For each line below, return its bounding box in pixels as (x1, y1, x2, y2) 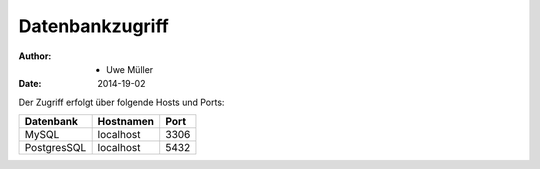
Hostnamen (97, 115, 155, 129)
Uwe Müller (106, 63, 154, 75)
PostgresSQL (24, 141, 87, 155)
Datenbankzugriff (18, 15, 169, 37)
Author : (18, 50, 52, 62)
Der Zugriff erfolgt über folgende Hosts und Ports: (18, 96, 225, 108)
